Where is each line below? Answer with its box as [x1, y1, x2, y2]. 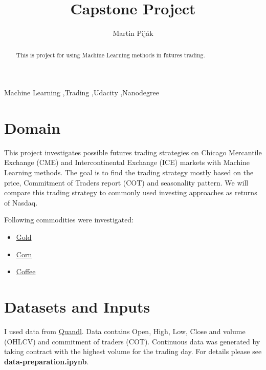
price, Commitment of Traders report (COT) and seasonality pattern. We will [4, 177, 249, 188]
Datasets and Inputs [4, 296, 150, 317]
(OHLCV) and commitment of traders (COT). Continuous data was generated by [4, 336, 260, 346]
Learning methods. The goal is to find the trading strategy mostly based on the [4, 167, 254, 178]
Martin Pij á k [113, 28, 153, 38]
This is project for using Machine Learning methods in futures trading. [16, 50, 205, 59]
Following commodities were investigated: [4, 214, 134, 225]
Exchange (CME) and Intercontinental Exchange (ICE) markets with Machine [4, 157, 250, 168]
